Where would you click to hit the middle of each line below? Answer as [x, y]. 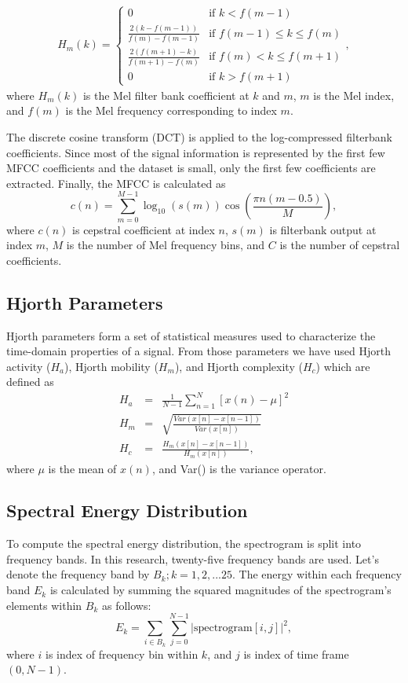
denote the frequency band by [78, 574]
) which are [343, 366]
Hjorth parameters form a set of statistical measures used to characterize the [191, 335]
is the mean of [82, 468]
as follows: [126, 605]
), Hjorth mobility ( [111, 366]
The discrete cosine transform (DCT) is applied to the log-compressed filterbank [199, 137]
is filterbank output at [323, 229]
